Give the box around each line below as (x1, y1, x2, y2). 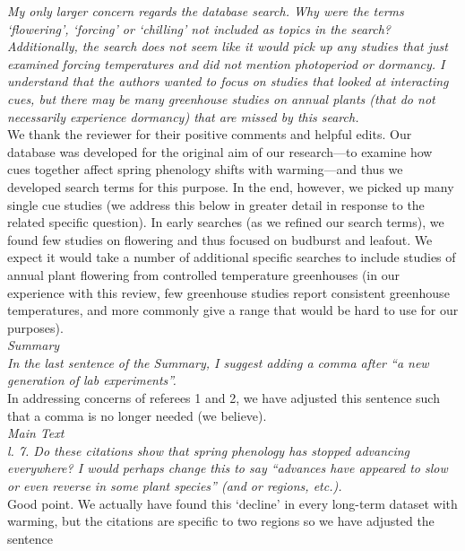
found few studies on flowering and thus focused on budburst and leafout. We (7, 230, 433, 249)
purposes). (7, 318, 64, 337)
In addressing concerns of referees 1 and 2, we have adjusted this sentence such (7, 389, 440, 407)
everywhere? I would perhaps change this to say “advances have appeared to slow (7, 459, 448, 477)
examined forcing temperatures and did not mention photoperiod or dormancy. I (7, 54, 445, 73)
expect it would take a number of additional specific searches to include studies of (7, 248, 456, 267)
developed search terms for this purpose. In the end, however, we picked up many (7, 177, 454, 196)
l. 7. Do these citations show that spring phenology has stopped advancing (7, 441, 410, 459)
